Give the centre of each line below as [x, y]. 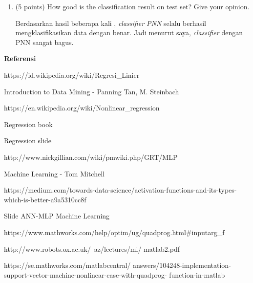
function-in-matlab [197, 274]
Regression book [28, 124]
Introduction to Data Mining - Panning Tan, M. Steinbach [92, 91]
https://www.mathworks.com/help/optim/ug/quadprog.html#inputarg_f [114, 232]
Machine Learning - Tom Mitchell [54, 173]
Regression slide [28, 141]
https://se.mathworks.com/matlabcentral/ [67, 265]
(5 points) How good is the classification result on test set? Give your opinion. [132, 6]
